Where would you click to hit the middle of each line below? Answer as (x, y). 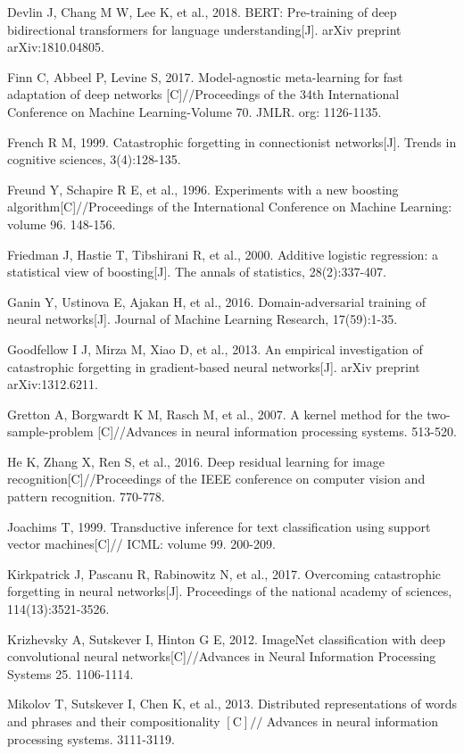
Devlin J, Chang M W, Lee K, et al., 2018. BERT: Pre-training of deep (202, 12)
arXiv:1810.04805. (56, 47)
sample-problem (50, 431)
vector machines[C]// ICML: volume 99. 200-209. (141, 544)
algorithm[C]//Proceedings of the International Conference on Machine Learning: (230, 207)
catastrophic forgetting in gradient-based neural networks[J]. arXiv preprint (214, 366)
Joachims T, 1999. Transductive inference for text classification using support (219, 526)
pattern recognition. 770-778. (86, 497)
